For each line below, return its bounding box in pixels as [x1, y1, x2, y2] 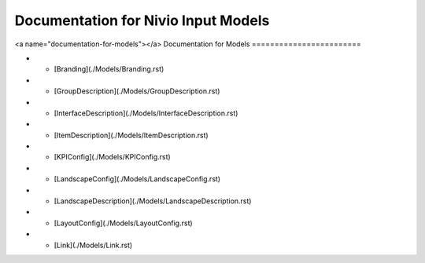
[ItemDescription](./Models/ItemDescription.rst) [54, 130, 209, 140]
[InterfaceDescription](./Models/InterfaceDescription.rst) [54, 108, 238, 118]
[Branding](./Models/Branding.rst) [54, 64, 164, 74]
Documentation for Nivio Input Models [14, 12, 270, 29]
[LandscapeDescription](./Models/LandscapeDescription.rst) [54, 196, 252, 206]
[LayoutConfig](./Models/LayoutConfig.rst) [54, 218, 193, 228]
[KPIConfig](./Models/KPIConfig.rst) [54, 152, 171, 162]
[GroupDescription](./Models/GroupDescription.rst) [54, 86, 220, 96]
